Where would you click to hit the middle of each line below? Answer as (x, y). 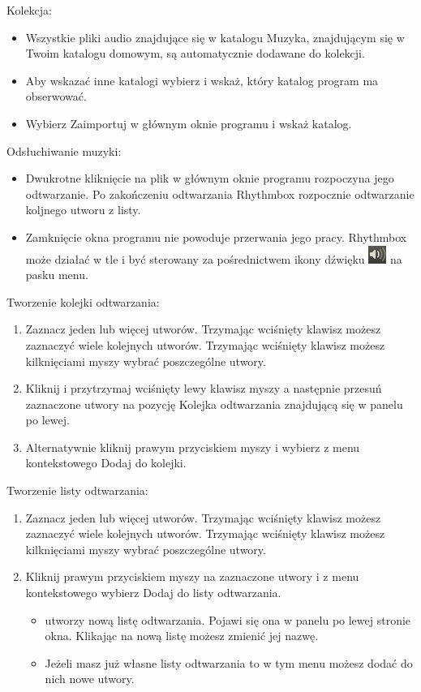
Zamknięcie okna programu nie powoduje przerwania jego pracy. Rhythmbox (216, 236)
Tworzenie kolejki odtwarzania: (83, 301)
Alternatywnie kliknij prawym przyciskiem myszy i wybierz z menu (193, 447)
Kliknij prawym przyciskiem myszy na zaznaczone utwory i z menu (192, 576)
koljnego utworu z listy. (83, 210)
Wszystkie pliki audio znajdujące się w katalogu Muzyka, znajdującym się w (215, 37)
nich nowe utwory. (90, 679)
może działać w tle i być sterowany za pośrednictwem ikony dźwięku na (214, 258)
